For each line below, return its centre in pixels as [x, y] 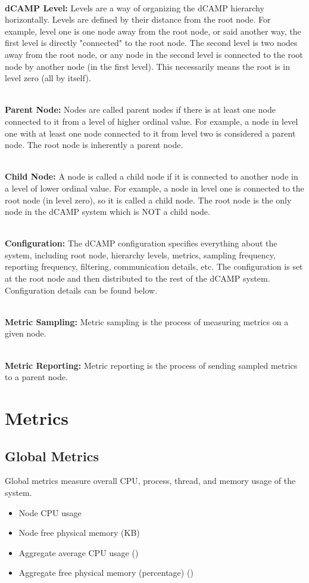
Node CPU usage [50, 512]
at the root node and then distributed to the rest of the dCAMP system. [138, 278]
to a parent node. [36, 377]
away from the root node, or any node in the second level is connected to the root [154, 54]
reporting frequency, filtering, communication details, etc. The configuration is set [154, 266]
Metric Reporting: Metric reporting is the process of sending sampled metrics [151, 365]
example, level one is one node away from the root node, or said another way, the [153, 31]
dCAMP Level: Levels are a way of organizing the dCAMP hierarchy [135, 7]
